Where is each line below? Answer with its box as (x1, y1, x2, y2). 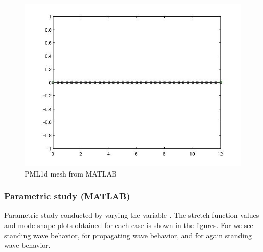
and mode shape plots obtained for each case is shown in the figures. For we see (4, 220, 253, 230)
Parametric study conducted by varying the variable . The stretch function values (4, 210, 259, 220)
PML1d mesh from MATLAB (25, 168, 117, 179)
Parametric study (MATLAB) (4, 190, 130, 203)
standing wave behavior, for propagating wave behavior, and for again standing (4, 230, 252, 240)
